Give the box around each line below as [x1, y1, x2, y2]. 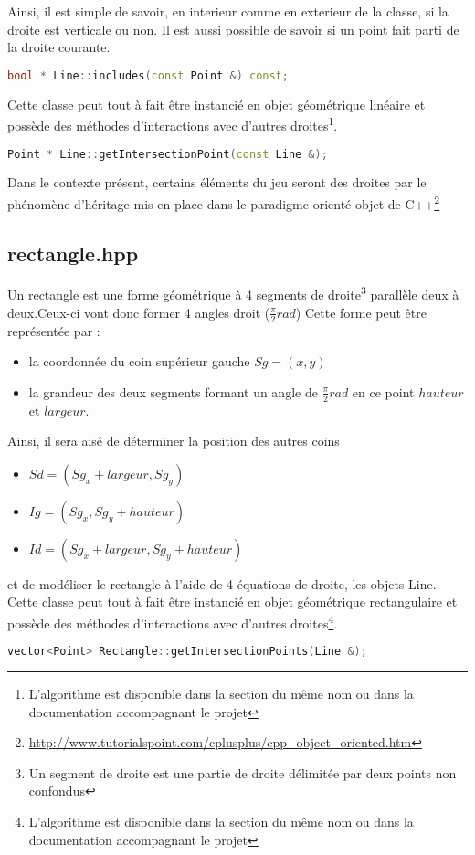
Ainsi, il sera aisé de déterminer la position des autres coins [7, 431, 340, 450]
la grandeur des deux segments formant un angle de [28, 382, 318, 401]
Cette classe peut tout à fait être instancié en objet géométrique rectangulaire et [7, 592, 458, 611]
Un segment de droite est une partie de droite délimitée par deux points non [28, 763, 457, 782]
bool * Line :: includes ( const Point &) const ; [7, 69, 289, 82]
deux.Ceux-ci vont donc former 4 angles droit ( [7, 302, 270, 322]
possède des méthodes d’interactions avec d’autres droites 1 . [7, 113, 338, 134]
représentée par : [7, 321, 100, 340]
